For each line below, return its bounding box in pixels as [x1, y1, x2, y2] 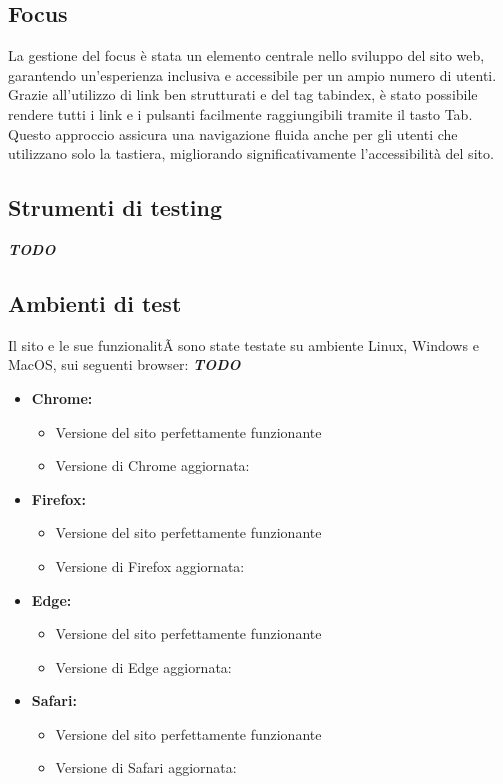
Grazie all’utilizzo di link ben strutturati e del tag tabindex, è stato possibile [8, 84, 478, 105]
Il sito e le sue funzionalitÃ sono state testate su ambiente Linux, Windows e [8, 334, 479, 355]
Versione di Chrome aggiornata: [55, 455, 250, 476]
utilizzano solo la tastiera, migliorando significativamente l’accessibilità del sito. [8, 143, 494, 164]
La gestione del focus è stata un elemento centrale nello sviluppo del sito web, [8, 45, 485, 66]
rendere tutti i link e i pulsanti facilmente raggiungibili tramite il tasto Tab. [8, 103, 473, 124]
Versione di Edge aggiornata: [55, 656, 232, 677]
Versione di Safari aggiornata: [55, 757, 237, 778]
